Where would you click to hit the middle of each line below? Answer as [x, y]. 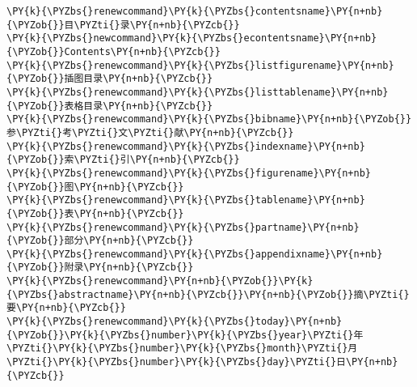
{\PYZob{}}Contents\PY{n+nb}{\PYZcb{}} [114, 51]
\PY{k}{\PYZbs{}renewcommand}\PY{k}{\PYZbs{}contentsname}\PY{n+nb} [195, 11]
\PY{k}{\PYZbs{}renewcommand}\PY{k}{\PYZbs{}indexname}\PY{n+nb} [186, 146]
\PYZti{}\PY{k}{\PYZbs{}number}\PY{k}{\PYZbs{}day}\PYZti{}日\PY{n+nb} [202, 362]
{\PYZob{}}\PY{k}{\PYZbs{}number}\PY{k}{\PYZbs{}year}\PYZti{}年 [185, 335]
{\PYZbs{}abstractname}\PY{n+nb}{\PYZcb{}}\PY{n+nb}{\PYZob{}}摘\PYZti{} [208, 294]
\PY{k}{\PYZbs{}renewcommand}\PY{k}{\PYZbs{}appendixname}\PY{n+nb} [195, 254]
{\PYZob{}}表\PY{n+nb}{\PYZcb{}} [95, 213]
